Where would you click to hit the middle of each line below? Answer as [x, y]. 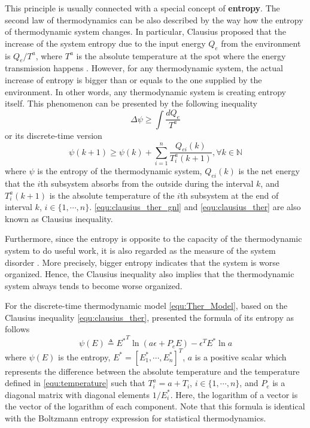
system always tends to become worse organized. [94, 285]
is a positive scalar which [241, 356]
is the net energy [269, 171]
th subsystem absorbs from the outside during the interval [147, 183]
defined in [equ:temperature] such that [75, 383]
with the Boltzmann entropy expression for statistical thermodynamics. [136, 418]
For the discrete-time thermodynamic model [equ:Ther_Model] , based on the [146, 306]
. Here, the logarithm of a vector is [234, 394]
